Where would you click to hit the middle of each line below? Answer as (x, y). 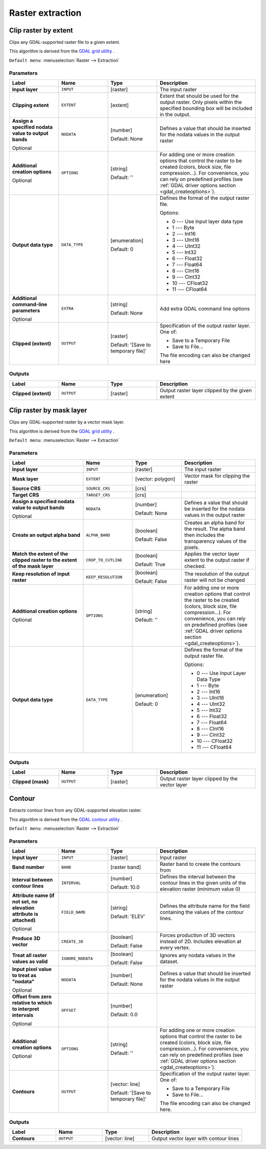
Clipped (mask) (31, 781)
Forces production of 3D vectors (198, 935)
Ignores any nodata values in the (198, 956)
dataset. (169, 962)
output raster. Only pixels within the (201, 102)
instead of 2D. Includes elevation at (200, 941)
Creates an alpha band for (215, 523)
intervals (23, 1015)
